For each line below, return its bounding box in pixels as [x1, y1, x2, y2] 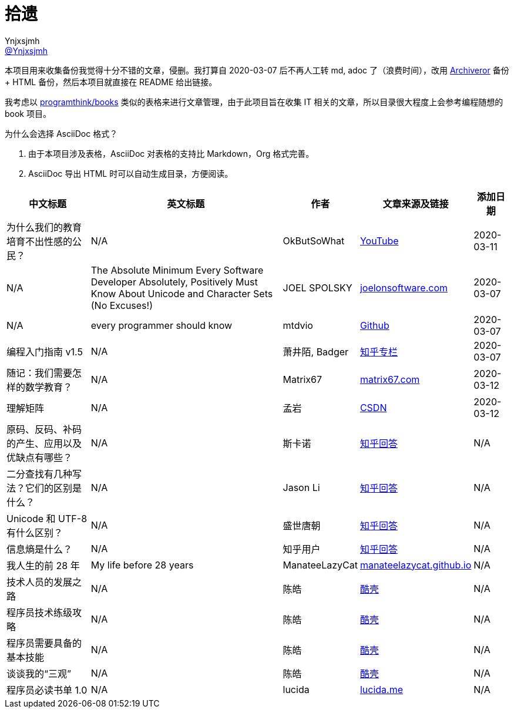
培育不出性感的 [6, 235, 73, 247]
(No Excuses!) [90, 299, 153, 311]
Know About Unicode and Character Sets [90, 287, 273, 300]
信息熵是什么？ [6, 543, 73, 555]
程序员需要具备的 [6, 637, 82, 649]
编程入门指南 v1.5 [6, 345, 83, 358]
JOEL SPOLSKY [283, 281, 352, 294]
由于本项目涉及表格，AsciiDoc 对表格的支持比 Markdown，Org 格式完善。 [28, 148, 314, 159]
